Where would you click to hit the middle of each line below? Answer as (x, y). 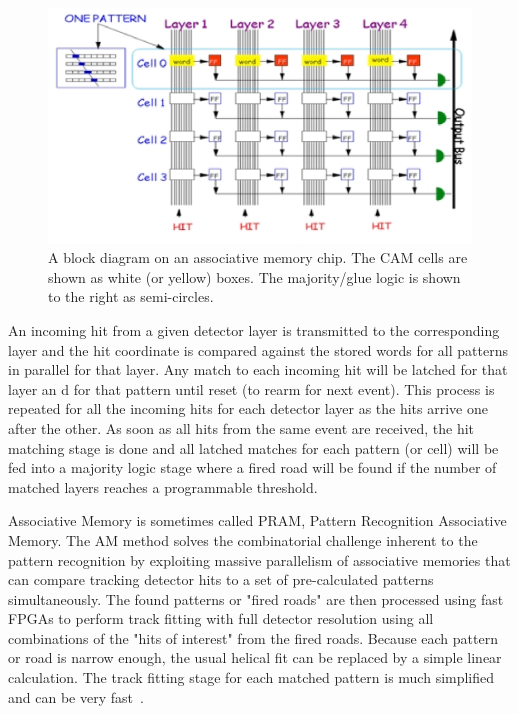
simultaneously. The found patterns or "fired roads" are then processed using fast (256, 598)
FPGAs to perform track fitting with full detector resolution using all (221, 618)
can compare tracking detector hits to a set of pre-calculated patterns (221, 579)
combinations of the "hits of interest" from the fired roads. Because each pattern (253, 637)
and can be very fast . (76, 696)
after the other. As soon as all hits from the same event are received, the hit (241, 427)
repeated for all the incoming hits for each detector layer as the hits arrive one (248, 408)
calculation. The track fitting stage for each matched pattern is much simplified (251, 677)
